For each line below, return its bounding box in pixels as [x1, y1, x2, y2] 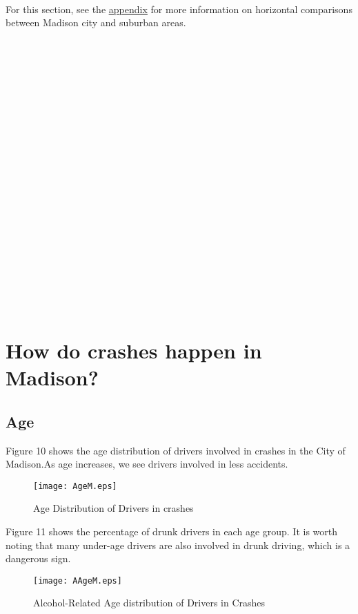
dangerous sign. [6, 551, 71, 566]
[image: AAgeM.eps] [33, 575, 122, 586]
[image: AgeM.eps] [33, 481, 117, 491]
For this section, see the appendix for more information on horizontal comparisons [6, 1, 352, 16]
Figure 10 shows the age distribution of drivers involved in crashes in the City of [6, 443, 346, 457]
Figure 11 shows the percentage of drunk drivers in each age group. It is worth [6, 524, 338, 538]
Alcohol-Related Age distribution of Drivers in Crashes [33, 595, 266, 610]
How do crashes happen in [6, 336, 262, 364]
